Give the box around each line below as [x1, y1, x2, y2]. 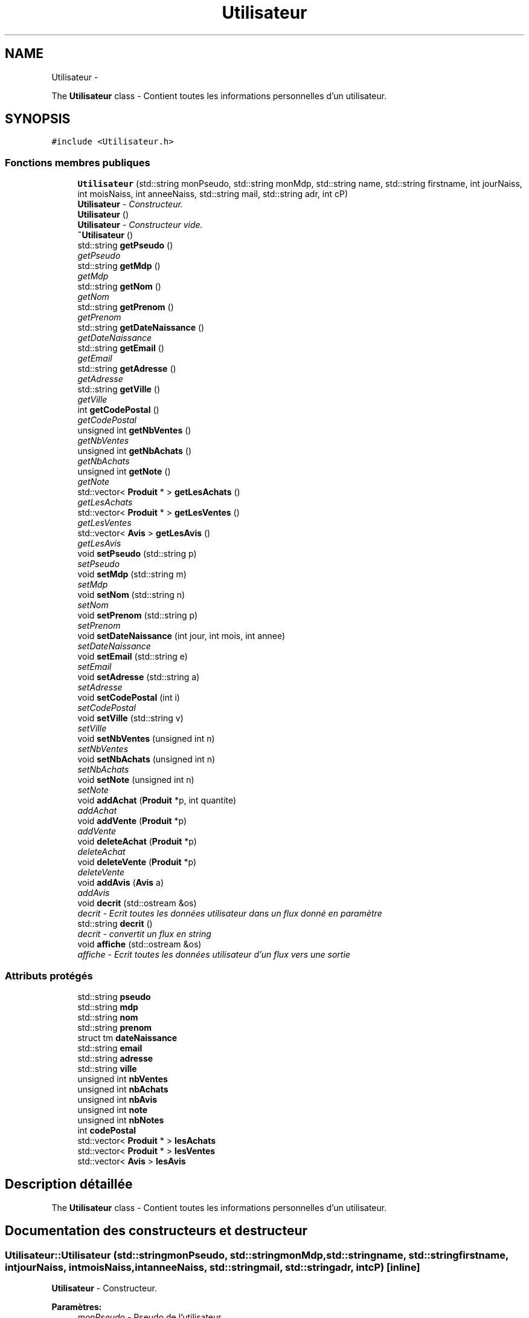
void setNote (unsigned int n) [77, 774, 194, 785]
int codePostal [77, 1125, 136, 1135]
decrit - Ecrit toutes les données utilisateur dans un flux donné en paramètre [77, 908, 382, 919]
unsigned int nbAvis [77, 1094, 158, 1105]
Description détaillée [5, 1177, 133, 1192]
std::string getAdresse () [77, 363, 176, 374]
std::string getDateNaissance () [77, 322, 205, 333]
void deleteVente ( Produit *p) [77, 857, 197, 868]
